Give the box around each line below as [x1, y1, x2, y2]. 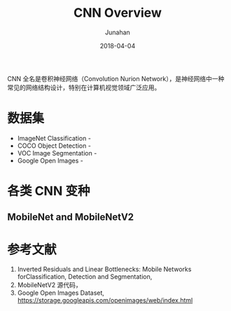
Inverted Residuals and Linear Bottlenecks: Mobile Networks [17, 265, 192, 274]
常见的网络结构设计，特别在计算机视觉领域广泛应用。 [7, 83, 161, 92]
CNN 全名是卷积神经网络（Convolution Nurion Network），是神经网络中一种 [7, 74, 225, 83]
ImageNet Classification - [17, 134, 91, 142]
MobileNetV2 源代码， [17, 281, 82, 289]
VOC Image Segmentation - [17, 148, 97, 157]
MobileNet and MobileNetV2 [7, 212, 134, 223]
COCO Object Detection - [17, 141, 91, 150]
